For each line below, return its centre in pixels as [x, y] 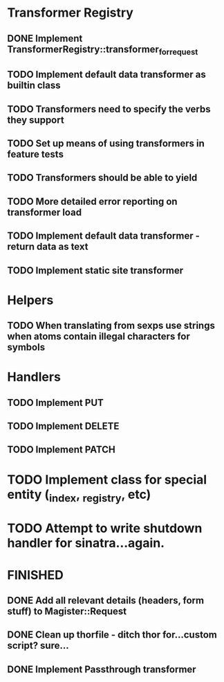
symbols [26, 347]
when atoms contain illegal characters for [99, 337]
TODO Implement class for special [107, 479]
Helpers [30, 300]
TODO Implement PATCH [62, 450]
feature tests [36, 154]
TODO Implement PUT [55, 403]
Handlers [34, 377]
